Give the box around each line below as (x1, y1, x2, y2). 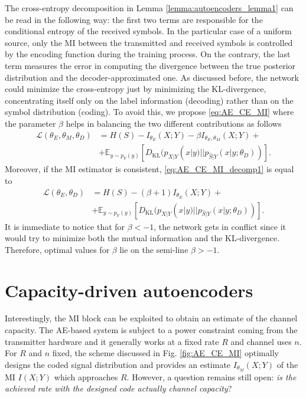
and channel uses (230, 335, 292, 347)
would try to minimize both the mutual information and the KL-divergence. (5, 232, 280, 244)
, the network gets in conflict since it (154, 220, 287, 232)
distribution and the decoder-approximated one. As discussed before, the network (5, 71, 299, 83)
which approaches (54, 370, 118, 383)
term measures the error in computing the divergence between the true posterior (5, 59, 296, 71)
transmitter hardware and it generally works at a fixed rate (5, 335, 219, 347)
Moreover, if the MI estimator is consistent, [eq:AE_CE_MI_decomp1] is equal (5, 163, 294, 175)
